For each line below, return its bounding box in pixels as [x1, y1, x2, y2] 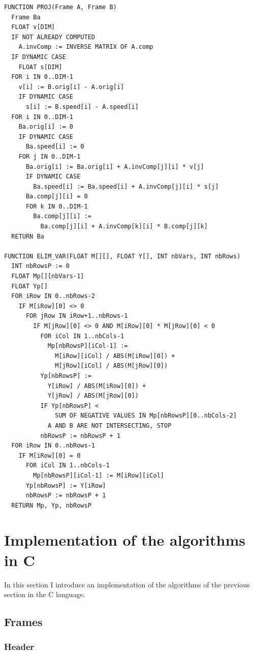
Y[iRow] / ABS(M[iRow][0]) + [47, 382, 146, 390]
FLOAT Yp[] [11, 282, 48, 290]
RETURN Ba [11, 232, 44, 240]
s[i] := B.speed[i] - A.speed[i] [25, 103, 139, 110]
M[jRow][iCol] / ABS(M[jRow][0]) [55, 362, 168, 370]
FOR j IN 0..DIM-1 [18, 153, 81, 160]
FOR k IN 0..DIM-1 [25, 202, 88, 210]
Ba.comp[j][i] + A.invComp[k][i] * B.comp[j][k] [40, 223, 208, 230]
